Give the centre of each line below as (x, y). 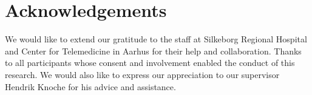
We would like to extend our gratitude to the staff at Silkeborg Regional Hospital (156, 39)
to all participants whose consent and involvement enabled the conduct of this (150, 63)
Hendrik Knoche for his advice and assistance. (90, 86)
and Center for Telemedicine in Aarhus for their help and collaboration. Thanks (153, 51)
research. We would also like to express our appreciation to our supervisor (142, 74)
